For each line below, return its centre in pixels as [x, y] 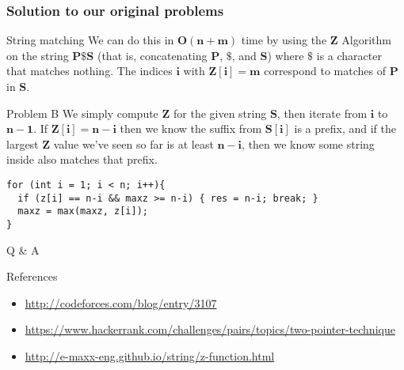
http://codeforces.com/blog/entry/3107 [121, 302]
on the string [38, 55]
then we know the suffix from [191, 128]
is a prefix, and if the [345, 128]
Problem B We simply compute [82, 113]
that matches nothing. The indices [90, 71]
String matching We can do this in [90, 40]
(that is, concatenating [152, 55]
